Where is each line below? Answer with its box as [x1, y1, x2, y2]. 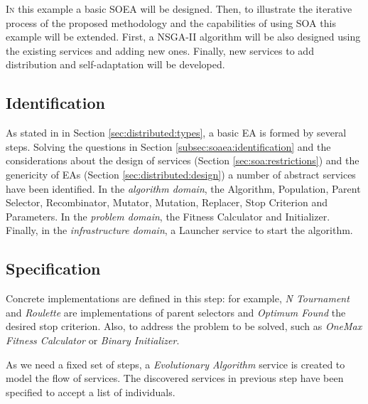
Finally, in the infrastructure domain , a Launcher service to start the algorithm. [6, 223, 353, 238]
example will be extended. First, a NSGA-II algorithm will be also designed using [6, 29, 361, 44]
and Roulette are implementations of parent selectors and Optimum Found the [6, 304, 346, 319]
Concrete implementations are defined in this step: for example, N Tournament [6, 291, 350, 306]
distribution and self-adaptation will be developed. [6, 57, 225, 72]
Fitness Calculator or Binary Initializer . [6, 332, 180, 347]
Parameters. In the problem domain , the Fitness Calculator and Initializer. [6, 208, 330, 223]
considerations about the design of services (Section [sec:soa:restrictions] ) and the [6, 153, 359, 168]
